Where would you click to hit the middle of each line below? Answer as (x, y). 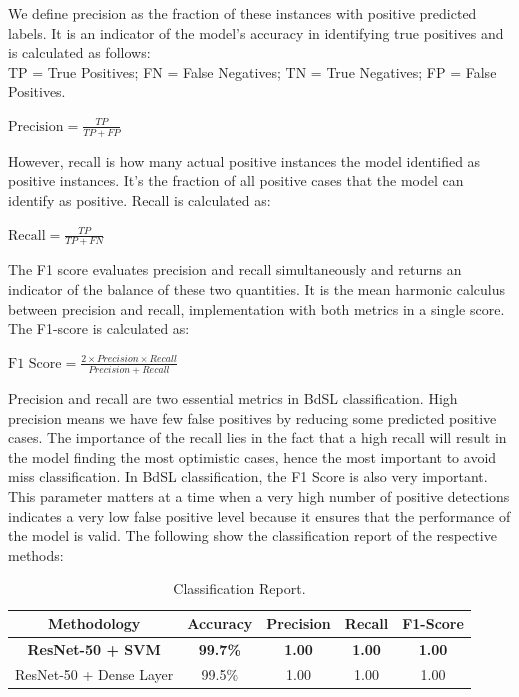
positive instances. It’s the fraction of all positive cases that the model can (236, 180)
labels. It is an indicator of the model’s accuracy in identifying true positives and (256, 32)
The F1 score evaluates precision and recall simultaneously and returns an (235, 269)
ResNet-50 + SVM (94, 648)
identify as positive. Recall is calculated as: (139, 199)
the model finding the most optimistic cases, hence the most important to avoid (252, 456)
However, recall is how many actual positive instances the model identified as (244, 160)
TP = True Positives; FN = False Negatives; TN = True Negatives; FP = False (252, 71)
